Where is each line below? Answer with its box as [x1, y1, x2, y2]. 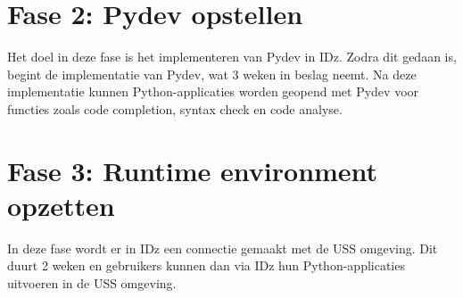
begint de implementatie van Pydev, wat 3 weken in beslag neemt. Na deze [7, 64, 417, 83]
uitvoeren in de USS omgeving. [7, 274, 177, 292]
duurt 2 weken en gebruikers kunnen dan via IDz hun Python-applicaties [7, 256, 405, 275]
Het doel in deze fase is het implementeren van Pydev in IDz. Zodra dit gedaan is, [7, 47, 457, 66]
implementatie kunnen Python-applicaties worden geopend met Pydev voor [7, 82, 419, 101]
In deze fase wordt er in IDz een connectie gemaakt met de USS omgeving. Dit [7, 238, 438, 257]
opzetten [7, 186, 115, 223]
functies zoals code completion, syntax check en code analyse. [7, 99, 343, 118]
